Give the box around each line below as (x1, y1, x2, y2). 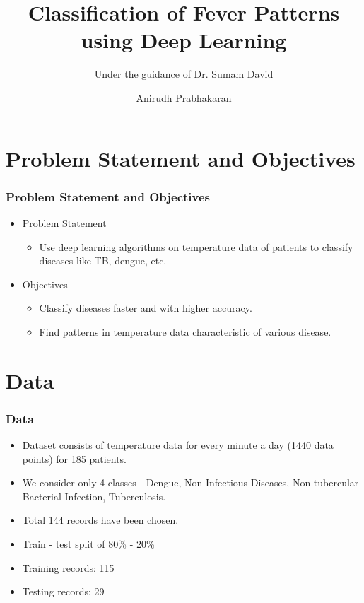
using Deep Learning (81, 25, 287, 54)
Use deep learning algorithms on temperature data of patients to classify (39, 239, 353, 254)
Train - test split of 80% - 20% (22, 537, 155, 551)
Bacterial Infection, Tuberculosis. (22, 488, 166, 503)
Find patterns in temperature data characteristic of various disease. (39, 324, 331, 339)
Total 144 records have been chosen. (22, 513, 179, 527)
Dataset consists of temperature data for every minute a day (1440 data (22, 438, 334, 452)
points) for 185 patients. (22, 451, 127, 466)
